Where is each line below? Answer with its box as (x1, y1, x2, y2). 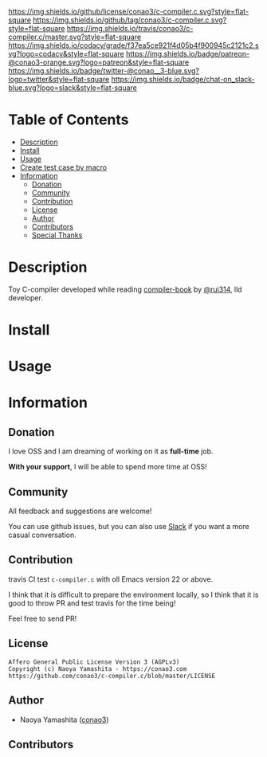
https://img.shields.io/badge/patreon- (126, 49, 249, 58)
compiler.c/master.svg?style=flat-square (8, 32, 142, 41)
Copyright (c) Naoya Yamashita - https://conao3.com (8, 665, 187, 673)
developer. (8, 292, 44, 302)
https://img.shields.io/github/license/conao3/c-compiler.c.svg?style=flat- (8, 7, 249, 16)
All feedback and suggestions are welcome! (8, 506, 152, 516)
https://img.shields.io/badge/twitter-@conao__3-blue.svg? (8, 66, 199, 75)
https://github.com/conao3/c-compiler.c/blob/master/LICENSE (8, 672, 216, 680)
